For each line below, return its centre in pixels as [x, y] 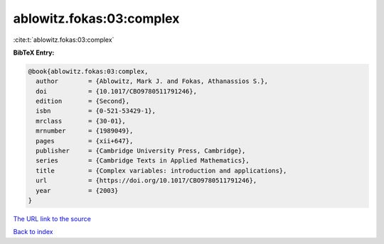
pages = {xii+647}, [85, 141]
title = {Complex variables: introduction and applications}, [161, 171]
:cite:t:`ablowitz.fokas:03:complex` [64, 40]
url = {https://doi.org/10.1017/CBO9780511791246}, [146, 181]
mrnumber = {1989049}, [85, 131]
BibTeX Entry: [34, 52]
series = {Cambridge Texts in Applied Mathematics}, [143, 161]
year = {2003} [77, 190]
